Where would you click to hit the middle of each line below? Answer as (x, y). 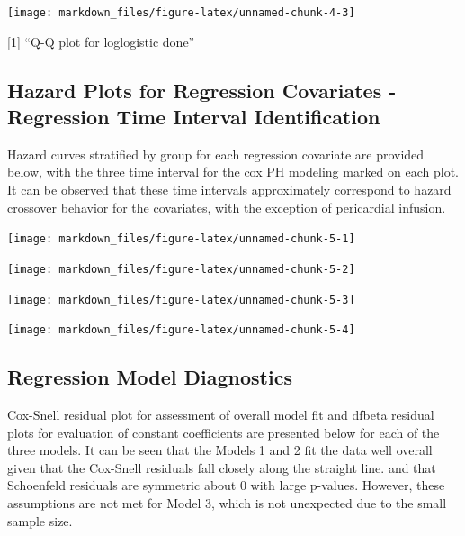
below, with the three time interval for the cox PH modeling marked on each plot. (233, 172)
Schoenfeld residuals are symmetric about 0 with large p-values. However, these (226, 485)
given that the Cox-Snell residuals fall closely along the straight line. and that (222, 467)
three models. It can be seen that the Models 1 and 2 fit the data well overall (220, 450)
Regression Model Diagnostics (150, 377)
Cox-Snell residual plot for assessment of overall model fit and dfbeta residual (221, 415)
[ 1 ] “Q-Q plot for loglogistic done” (101, 41)
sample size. (40, 520)
